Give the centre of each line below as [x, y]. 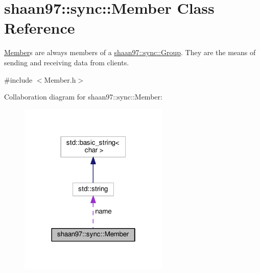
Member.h [60, 79]
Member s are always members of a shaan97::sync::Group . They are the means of [130, 52]
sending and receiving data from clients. [67, 62]
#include [18, 79]
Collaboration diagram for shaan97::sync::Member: [83, 97]
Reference [40, 28]
